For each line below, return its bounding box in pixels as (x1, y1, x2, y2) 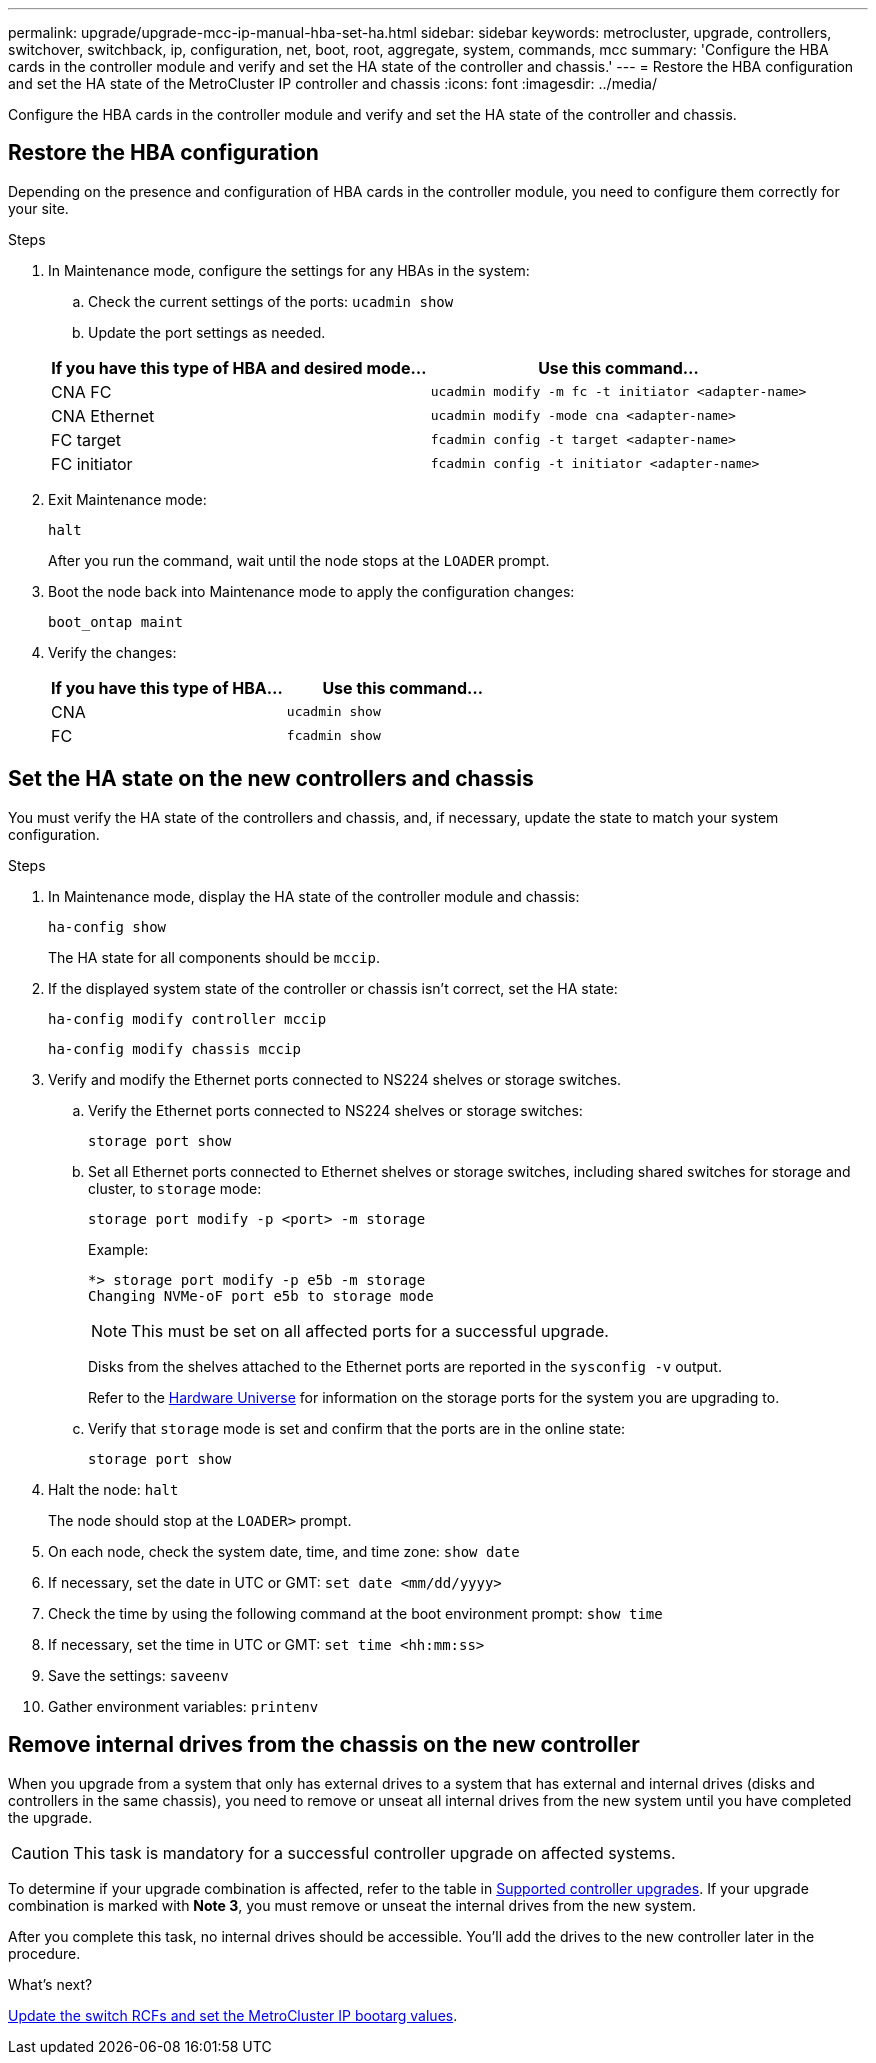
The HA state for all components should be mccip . (48, 948, 381, 966)
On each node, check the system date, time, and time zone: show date (48, 1542, 520, 1560)
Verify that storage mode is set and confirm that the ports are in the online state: (88, 1419, 626, 1437)
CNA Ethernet (51, 405, 155, 426)
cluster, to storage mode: (88, 1179, 262, 1197)
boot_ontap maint (48, 613, 183, 630)
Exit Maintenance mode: (48, 490, 207, 508)
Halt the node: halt (48, 1480, 179, 1498)
